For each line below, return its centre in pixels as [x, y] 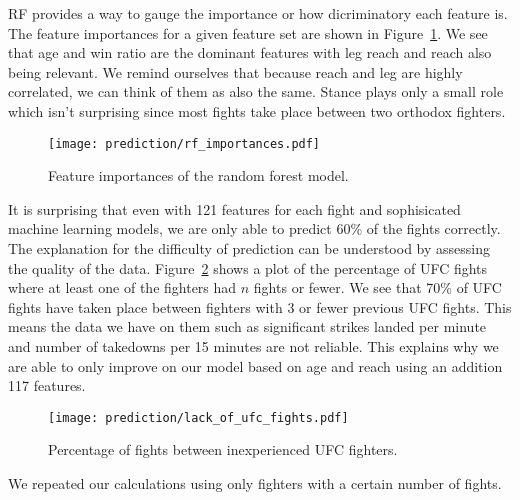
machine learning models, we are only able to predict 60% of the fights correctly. [254, 228]
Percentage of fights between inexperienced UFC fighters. [223, 449]
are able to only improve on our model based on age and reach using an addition [255, 365]
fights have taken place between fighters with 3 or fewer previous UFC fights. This [260, 306]
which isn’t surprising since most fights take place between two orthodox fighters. [257, 110]
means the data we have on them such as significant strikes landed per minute [247, 326]
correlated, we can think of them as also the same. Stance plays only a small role [256, 91]
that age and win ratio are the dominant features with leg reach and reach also [250, 52]
